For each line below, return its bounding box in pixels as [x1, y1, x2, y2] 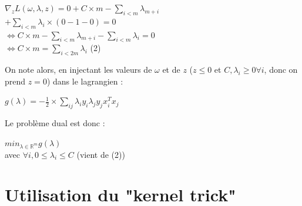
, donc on [264, 63, 298, 76]
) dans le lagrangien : [46, 75, 123, 87]
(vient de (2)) [76, 148, 125, 160]
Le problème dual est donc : [5, 117, 105, 129]
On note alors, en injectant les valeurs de [5, 63, 152, 76]
